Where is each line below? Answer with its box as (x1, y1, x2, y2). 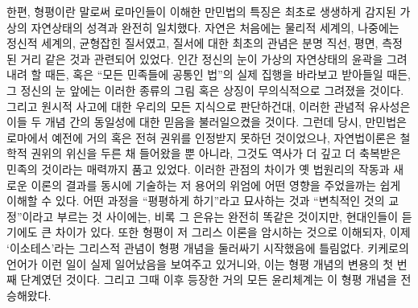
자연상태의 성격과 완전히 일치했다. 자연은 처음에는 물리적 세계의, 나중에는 (31, 18, 399, 35)
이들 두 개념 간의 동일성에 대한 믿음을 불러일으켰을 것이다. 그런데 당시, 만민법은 (6, 113, 407, 130)
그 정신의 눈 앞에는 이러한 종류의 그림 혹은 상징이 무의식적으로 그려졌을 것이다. (6, 81, 404, 98)
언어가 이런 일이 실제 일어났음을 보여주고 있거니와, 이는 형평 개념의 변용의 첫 (6, 255, 394, 272)
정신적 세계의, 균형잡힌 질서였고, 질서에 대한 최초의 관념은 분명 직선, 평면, (6, 35, 379, 51)
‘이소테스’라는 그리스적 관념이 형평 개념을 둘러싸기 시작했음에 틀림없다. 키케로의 (6, 239, 409, 256)
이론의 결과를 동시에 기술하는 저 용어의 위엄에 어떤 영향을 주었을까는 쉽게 (31, 176, 401, 193)
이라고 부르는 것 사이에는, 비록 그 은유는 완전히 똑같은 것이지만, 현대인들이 (22, 207, 399, 224)
